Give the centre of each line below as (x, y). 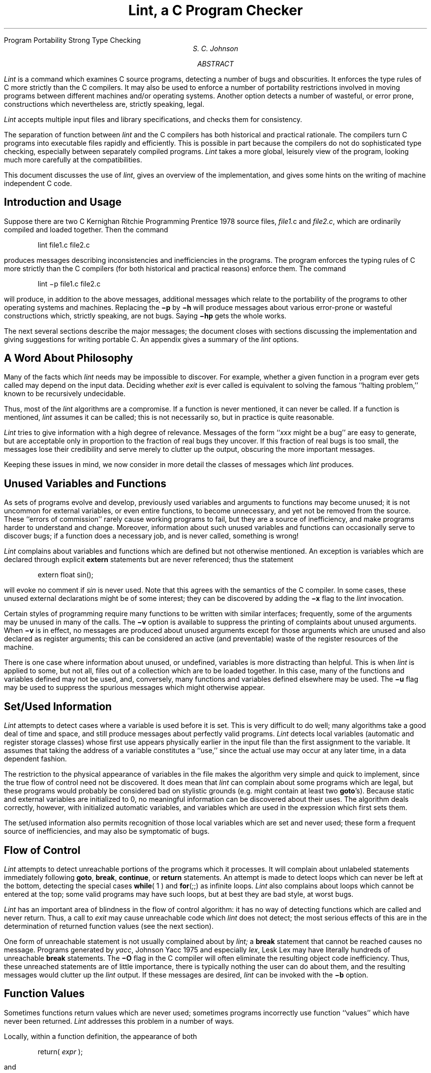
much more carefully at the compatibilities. (73, 159)
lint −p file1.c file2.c (69, 284)
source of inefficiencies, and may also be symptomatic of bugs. (107, 831)
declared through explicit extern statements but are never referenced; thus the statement (149, 560)
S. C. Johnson (215, 48)
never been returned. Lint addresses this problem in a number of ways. (119, 1021)
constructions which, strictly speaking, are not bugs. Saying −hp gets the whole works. (145, 316)
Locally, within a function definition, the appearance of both (101, 1036)
